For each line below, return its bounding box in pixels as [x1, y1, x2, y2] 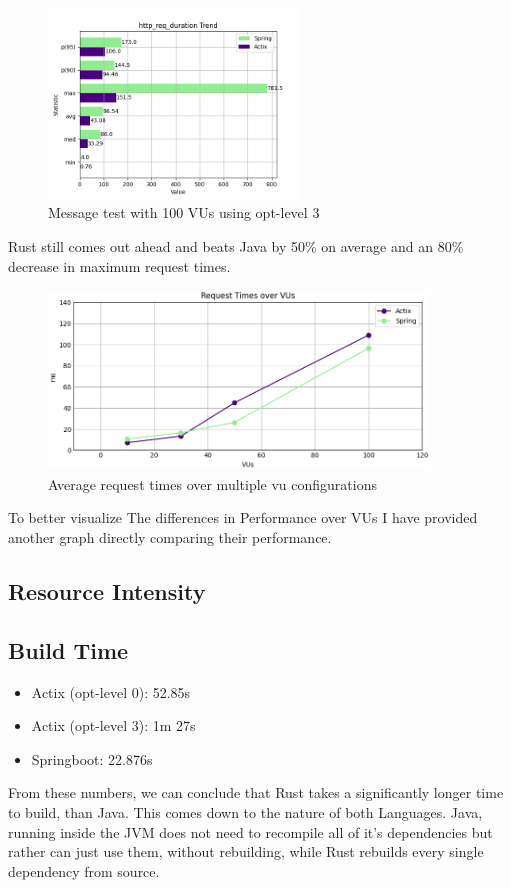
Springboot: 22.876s [31, 748, 153, 769]
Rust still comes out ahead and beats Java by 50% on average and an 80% [8, 235, 464, 256]
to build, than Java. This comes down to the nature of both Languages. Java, [8, 801, 483, 822]
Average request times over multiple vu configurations [48, 473, 377, 494]
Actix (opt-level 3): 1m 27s [31, 715, 196, 736]
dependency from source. [8, 860, 160, 881]
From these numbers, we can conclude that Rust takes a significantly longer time [8, 782, 504, 803]
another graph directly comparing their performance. [8, 527, 332, 548]
